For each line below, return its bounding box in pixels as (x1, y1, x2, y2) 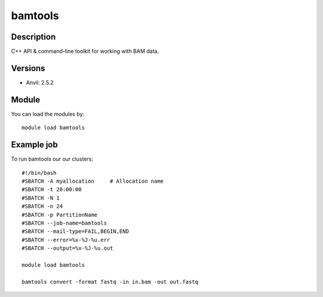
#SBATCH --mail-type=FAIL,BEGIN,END (22, 228, 129, 235)
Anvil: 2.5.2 (26, 78, 54, 86)
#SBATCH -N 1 (22, 195, 60, 201)
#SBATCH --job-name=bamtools (22, 219, 107, 226)
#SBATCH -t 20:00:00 (22, 186, 82, 193)
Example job (11, 140, 58, 150)
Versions (11, 63, 45, 73)
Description (11, 32, 56, 42)
